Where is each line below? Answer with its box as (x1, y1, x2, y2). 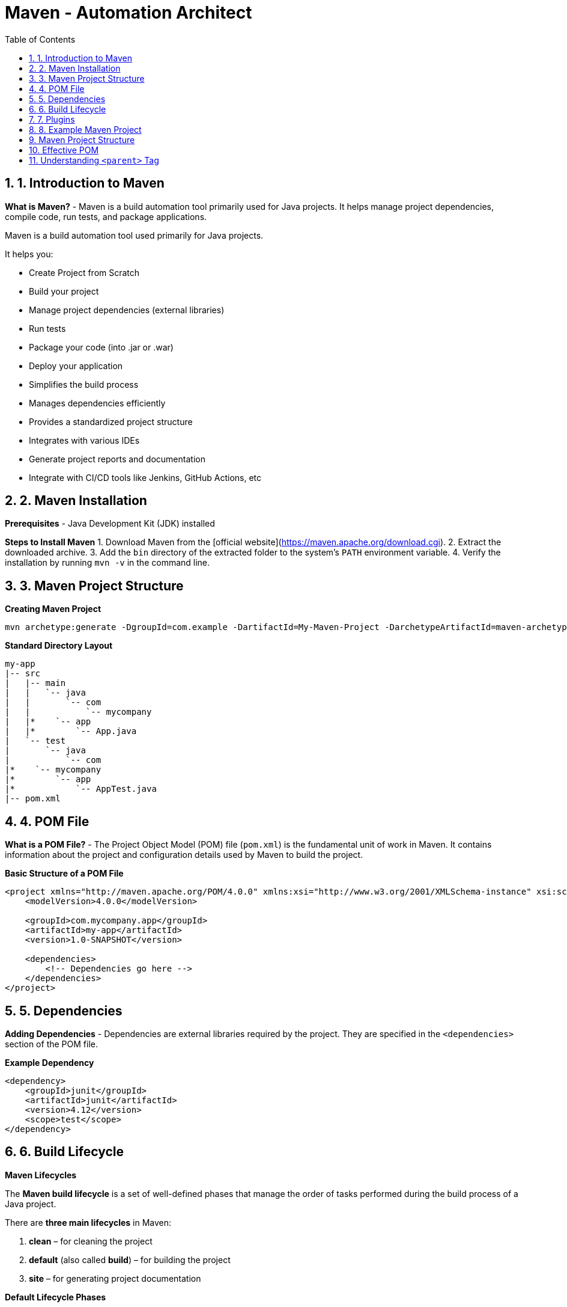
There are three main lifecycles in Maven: (5, 1217, 172, 1228)
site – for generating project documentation (29, 1273, 201, 1284)
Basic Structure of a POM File (5, 868, 124, 879)
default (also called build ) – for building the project (29, 1254, 231, 1265)
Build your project (29, 286, 99, 296)
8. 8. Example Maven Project (29, 124, 142, 135)
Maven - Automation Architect (5, 2, 252, 23)
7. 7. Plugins (29, 114, 75, 124)
